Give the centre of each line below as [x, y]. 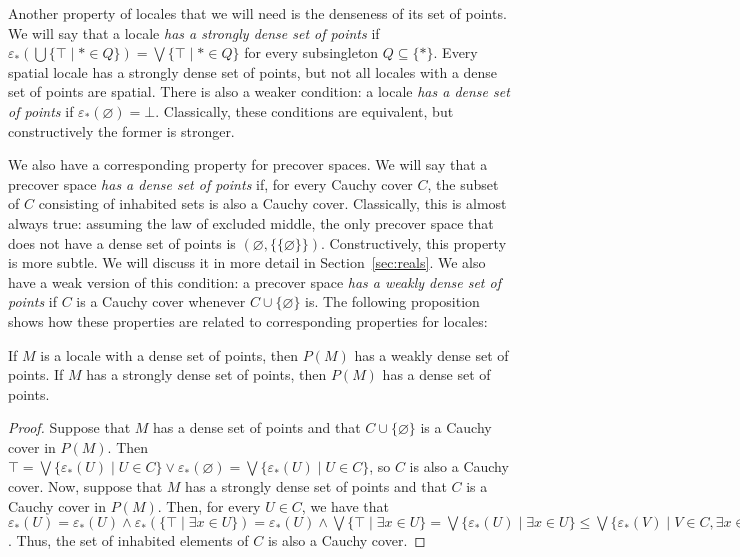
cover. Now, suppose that [85, 486]
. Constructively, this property [414, 242]
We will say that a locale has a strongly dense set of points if [194, 32]
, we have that [345, 505]
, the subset [463, 183]
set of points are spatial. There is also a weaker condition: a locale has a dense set [259, 91]
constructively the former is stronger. [121, 130]
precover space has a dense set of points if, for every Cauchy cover [210, 183]
